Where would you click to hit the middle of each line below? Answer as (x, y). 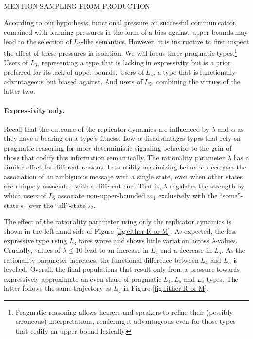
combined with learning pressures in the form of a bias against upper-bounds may (126, 32)
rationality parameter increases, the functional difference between (101, 259)
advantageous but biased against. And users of (73, 81)
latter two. (19, 91)
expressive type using (36, 240)
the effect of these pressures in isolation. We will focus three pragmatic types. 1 (121, 52)
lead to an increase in (117, 250)
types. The (222, 278)
